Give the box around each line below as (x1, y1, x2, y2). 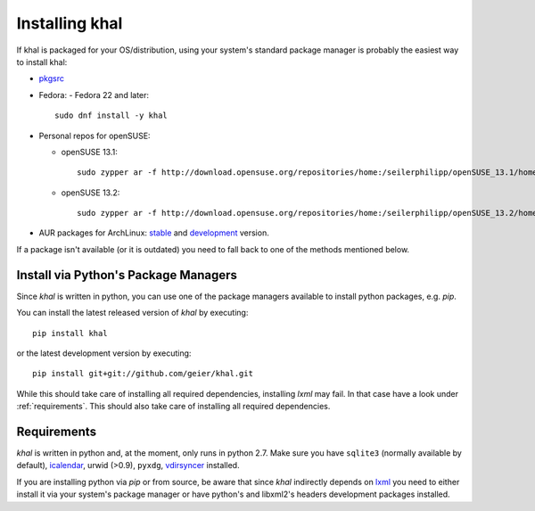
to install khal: (16, 56, 68, 67)
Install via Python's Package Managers (16, 268, 238, 283)
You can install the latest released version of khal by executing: (16, 308, 249, 318)
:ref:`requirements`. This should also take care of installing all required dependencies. (16, 401, 331, 412)
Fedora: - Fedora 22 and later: (38, 89, 150, 100)
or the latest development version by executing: (16, 348, 192, 359)
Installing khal (16, 13, 123, 33)
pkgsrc (38, 73, 64, 84)
